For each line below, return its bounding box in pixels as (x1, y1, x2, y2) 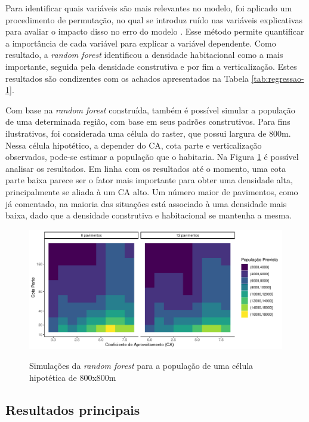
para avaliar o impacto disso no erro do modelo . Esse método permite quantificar (5, 25, 304, 38)
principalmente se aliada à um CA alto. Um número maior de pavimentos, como (5, 185, 298, 198)
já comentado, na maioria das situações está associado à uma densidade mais (5, 197, 287, 210)
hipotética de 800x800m (29, 371, 116, 383)
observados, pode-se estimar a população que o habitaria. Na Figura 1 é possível (5, 150, 299, 163)
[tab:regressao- (251, 72, 304, 84)
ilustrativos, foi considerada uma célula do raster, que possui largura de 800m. (5, 127, 291, 139)
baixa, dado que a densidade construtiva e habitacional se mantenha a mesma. (5, 209, 292, 221)
